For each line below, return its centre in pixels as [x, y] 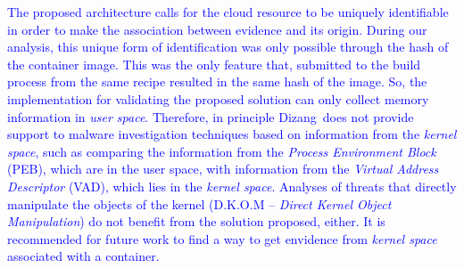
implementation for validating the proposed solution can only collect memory [218, 98]
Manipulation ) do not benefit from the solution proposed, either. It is [196, 221]
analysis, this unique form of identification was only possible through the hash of [228, 47]
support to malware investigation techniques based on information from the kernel [232, 134]
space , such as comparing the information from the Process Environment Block [222, 151]
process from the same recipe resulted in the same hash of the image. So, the [217, 81]
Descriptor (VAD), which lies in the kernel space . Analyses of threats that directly [232, 186]
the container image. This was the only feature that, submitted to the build [214, 64]
